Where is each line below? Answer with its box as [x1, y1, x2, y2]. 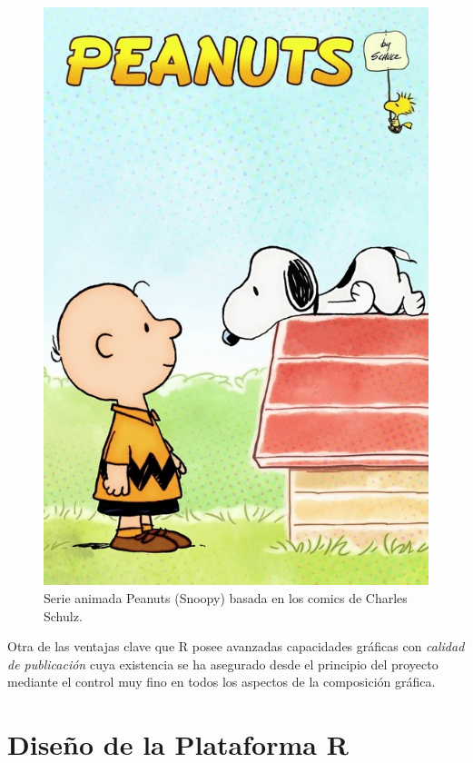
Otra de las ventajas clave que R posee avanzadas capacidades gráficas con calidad [7, 637, 465, 656]
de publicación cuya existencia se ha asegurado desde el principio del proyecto [7, 654, 439, 673]
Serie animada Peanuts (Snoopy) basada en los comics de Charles [44, 588, 408, 607]
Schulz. [44, 606, 83, 625]
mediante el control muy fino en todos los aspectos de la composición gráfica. [7, 672, 436, 691]
